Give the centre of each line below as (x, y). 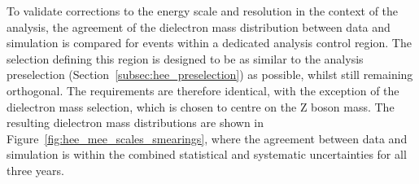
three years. (35, 170)
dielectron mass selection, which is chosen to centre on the (152, 106)
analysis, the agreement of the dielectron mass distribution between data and (199, 26)
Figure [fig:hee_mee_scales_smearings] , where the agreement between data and (207, 138)
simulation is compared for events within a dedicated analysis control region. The (209, 43)
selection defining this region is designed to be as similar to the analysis (185, 58)
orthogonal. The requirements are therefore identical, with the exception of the (203, 90)
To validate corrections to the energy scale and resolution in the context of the (203, 11)
